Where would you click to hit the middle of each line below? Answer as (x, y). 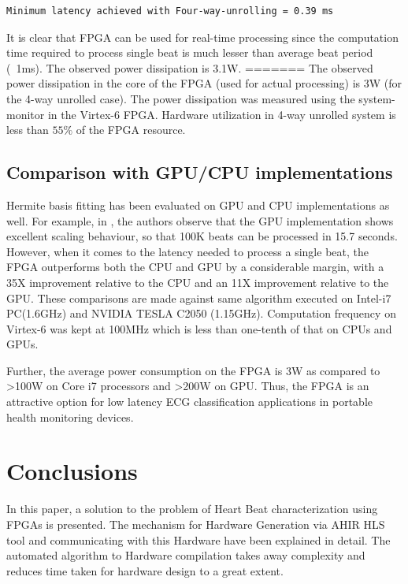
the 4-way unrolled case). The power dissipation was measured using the (181, 98)
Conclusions (72, 471)
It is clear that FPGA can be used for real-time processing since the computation (202, 37)
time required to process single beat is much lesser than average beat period (190, 52)
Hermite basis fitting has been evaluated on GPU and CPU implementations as (198, 205)
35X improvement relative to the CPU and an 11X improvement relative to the (198, 282)
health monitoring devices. (70, 417)
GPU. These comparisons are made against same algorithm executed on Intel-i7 (199, 298)
